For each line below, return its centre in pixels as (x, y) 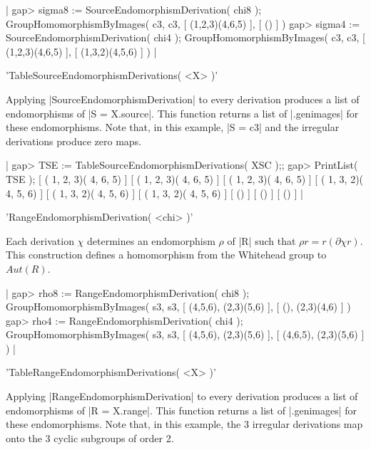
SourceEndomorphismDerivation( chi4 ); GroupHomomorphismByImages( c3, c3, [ (185, 37)
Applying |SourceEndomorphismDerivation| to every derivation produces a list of (183, 99)
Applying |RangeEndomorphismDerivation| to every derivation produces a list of (182, 396)
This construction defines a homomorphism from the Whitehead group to (166, 255)
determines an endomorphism (151, 240)
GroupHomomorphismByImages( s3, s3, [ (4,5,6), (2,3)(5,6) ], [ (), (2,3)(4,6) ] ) (178, 307)
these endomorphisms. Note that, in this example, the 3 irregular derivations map (184, 424)
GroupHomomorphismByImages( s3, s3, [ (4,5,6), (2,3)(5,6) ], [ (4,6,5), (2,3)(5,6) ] (185, 334)
